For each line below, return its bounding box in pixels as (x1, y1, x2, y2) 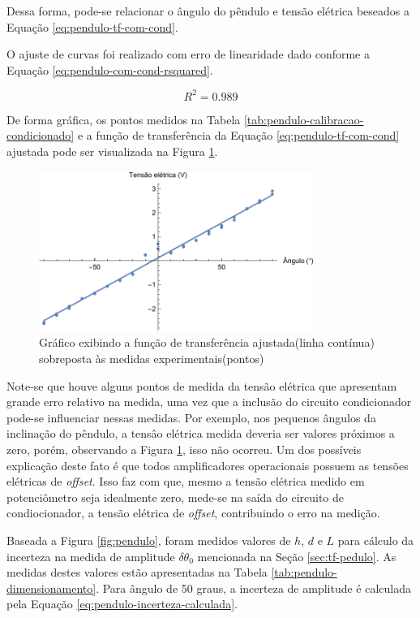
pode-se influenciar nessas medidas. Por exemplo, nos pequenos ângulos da (6, 408, 376, 426)
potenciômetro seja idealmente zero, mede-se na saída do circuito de (6, 488, 345, 505)
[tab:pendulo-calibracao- (243, 110, 364, 127)
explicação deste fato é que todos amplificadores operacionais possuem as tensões (6, 456, 409, 473)
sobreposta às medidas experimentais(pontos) (39, 350, 264, 367)
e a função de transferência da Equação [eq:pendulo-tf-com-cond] (77, 127, 400, 144)
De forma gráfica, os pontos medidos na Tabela (6, 110, 241, 127)
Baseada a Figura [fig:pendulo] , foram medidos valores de (6, 531, 291, 548)
